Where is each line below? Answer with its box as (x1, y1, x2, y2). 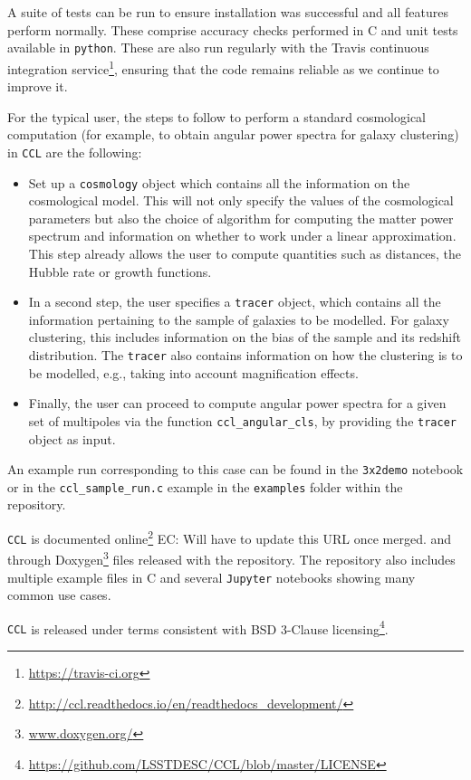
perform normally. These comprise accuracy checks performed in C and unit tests (7, 20, 458, 39)
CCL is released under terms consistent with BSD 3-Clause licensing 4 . (7, 616, 389, 638)
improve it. (7, 77, 68, 96)
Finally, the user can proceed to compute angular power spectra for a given (28, 394, 447, 413)
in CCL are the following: (7, 142, 142, 161)
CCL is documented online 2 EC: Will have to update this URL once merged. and (7, 527, 452, 547)
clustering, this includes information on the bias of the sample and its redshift (28, 328, 461, 347)
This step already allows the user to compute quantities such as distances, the (28, 243, 461, 262)
